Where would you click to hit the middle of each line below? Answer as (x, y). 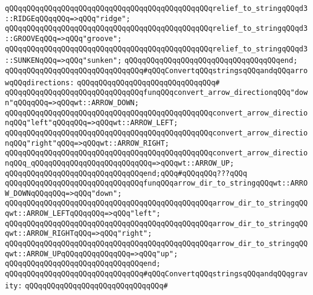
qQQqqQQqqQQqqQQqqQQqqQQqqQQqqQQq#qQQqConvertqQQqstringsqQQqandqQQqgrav (156, 274)
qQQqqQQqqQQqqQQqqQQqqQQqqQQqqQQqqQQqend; (211, 61)
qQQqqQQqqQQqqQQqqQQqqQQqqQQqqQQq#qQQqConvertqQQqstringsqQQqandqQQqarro (156, 70)
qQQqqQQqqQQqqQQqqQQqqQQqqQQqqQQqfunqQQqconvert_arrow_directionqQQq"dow (156, 93)
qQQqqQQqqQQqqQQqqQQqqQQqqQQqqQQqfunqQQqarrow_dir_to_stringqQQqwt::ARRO (156, 183)
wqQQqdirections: (40, 83)
